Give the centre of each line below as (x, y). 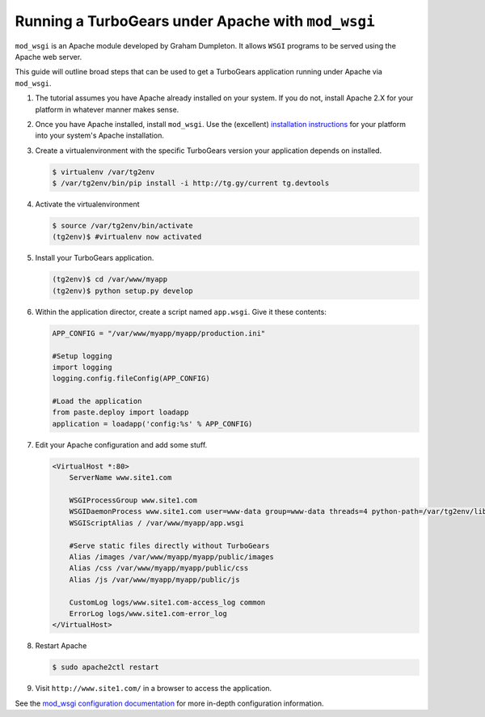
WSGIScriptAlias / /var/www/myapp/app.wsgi (156, 523)
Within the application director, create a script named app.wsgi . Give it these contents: (181, 312)
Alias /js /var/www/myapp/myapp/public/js (154, 579)
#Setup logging (82, 356)
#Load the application (97, 401)
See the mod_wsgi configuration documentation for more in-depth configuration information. (169, 703)
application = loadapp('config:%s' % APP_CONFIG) (152, 424)
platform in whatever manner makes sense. (107, 109)
